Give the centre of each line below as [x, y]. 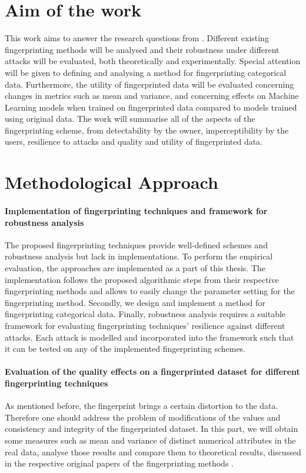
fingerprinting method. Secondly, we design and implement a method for [135, 302]
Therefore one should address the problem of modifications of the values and [143, 417]
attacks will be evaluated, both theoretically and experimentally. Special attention [153, 61]
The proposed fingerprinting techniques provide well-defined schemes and [136, 244]
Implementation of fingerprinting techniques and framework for [136, 211]
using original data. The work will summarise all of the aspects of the [130, 119]
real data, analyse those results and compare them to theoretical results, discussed [153, 452]
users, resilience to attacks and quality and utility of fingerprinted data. [134, 141]
